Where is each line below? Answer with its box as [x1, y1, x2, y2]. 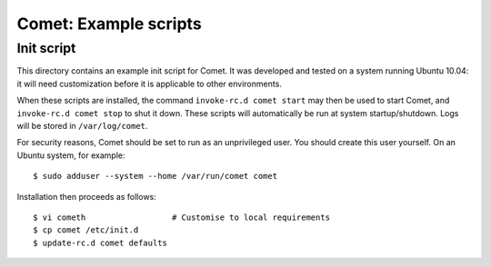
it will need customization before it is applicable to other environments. [16, 78, 282, 89]
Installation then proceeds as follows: [16, 191, 156, 202]
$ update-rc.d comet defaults [33, 237, 168, 248]
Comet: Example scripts [16, 14, 202, 34]
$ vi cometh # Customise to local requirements [33, 212, 331, 222]
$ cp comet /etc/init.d [33, 225, 139, 235]
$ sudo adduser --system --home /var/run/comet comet [33, 171, 277, 182]
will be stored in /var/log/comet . [16, 120, 148, 131]
